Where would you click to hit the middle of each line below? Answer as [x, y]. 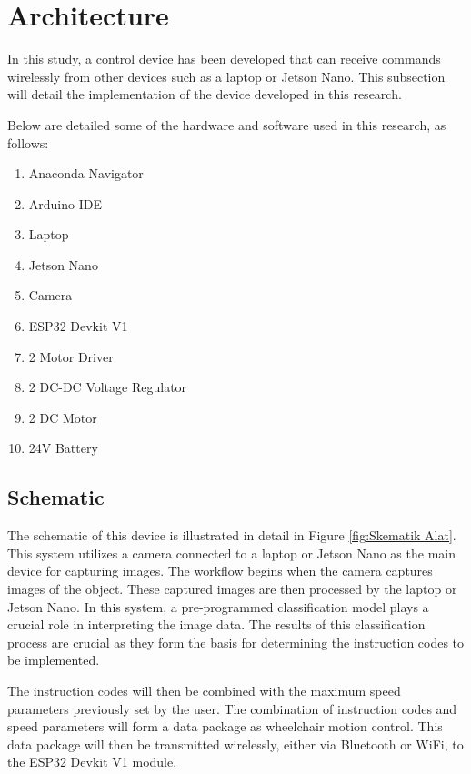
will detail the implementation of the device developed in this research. [205, 94]
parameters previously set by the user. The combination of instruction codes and [232, 708]
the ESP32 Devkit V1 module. [92, 762]
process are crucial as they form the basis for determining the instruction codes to [236, 642]
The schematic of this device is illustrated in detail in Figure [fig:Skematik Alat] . [232, 535]
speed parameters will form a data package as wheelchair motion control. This [225, 726]
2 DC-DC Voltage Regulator [108, 387]
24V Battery [63, 448]
